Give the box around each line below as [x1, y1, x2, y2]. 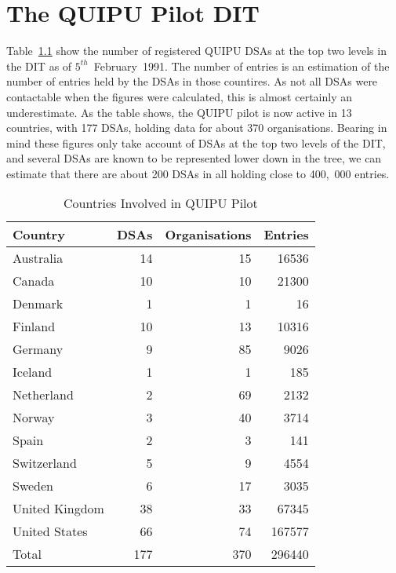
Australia [13, 249, 64, 268]
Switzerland [13, 454, 77, 473]
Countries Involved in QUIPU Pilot [64, 194, 258, 213]
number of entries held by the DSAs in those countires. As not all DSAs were [6, 73, 378, 89]
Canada [13, 272, 55, 290]
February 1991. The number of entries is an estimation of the [93, 57, 390, 74]
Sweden [13, 476, 54, 495]
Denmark [13, 294, 64, 313]
